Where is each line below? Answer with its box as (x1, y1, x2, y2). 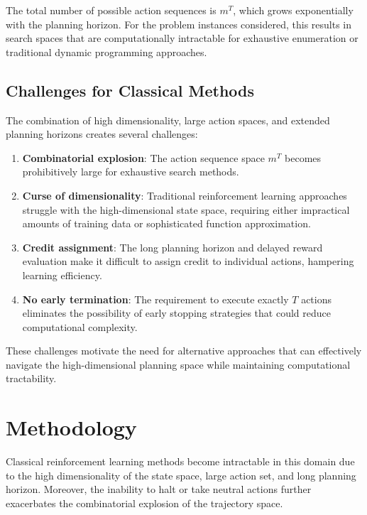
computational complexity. (22, 319, 138, 334)
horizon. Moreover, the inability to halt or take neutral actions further (6, 482, 312, 497)
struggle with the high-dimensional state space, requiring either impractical (22, 202, 350, 217)
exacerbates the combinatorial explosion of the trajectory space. (6, 495, 283, 510)
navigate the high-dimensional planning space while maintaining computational (6, 357, 351, 372)
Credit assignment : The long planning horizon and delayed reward (22, 239, 323, 254)
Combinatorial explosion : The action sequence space (22, 150, 265, 165)
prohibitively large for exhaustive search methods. (22, 164, 239, 179)
